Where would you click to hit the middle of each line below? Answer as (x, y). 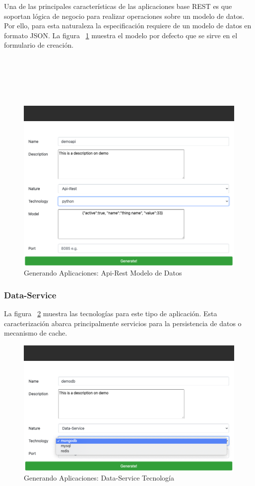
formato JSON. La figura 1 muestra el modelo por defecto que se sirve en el (121, 35)
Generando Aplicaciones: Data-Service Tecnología (99, 478)
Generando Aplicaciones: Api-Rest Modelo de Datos (103, 273)
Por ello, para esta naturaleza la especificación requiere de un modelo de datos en (128, 26)
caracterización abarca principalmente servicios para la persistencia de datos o (123, 323)
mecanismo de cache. (36, 333)
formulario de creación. (39, 45)
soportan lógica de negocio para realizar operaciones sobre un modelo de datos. (124, 16)
